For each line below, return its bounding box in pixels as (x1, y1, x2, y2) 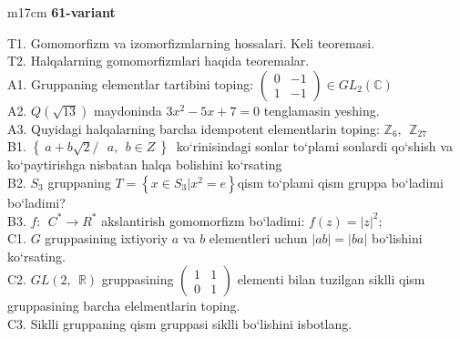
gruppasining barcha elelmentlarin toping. (7, 296, 240, 315)
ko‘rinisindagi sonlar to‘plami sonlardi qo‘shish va (176, 137, 453, 156)
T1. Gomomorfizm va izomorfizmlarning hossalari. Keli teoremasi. (7, 33, 375, 52)
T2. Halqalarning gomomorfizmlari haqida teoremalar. (7, 51, 310, 70)
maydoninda (94, 100, 162, 119)
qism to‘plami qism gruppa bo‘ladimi (237, 172, 444, 191)
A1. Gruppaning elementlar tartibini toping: (7, 74, 254, 93)
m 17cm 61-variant (7, 3, 116, 21)
